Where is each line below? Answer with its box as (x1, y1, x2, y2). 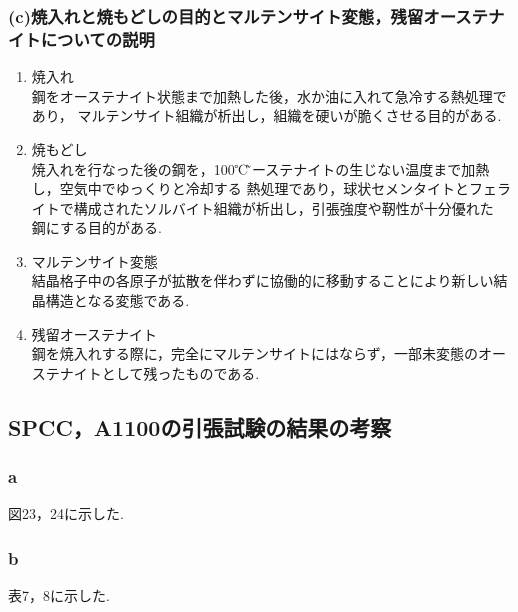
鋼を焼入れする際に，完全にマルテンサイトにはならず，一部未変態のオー (31, 343, 507, 364)
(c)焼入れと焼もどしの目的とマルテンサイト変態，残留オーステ (8, 3, 488, 28)
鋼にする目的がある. (31, 217, 162, 238)
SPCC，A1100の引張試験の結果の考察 (8, 411, 392, 442)
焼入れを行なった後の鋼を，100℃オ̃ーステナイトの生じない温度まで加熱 (31, 158, 490, 179)
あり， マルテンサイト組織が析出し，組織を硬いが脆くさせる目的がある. (31, 105, 502, 126)
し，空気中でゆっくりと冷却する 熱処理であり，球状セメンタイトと (31, 178, 470, 199)
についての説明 (40, 26, 155, 51)
